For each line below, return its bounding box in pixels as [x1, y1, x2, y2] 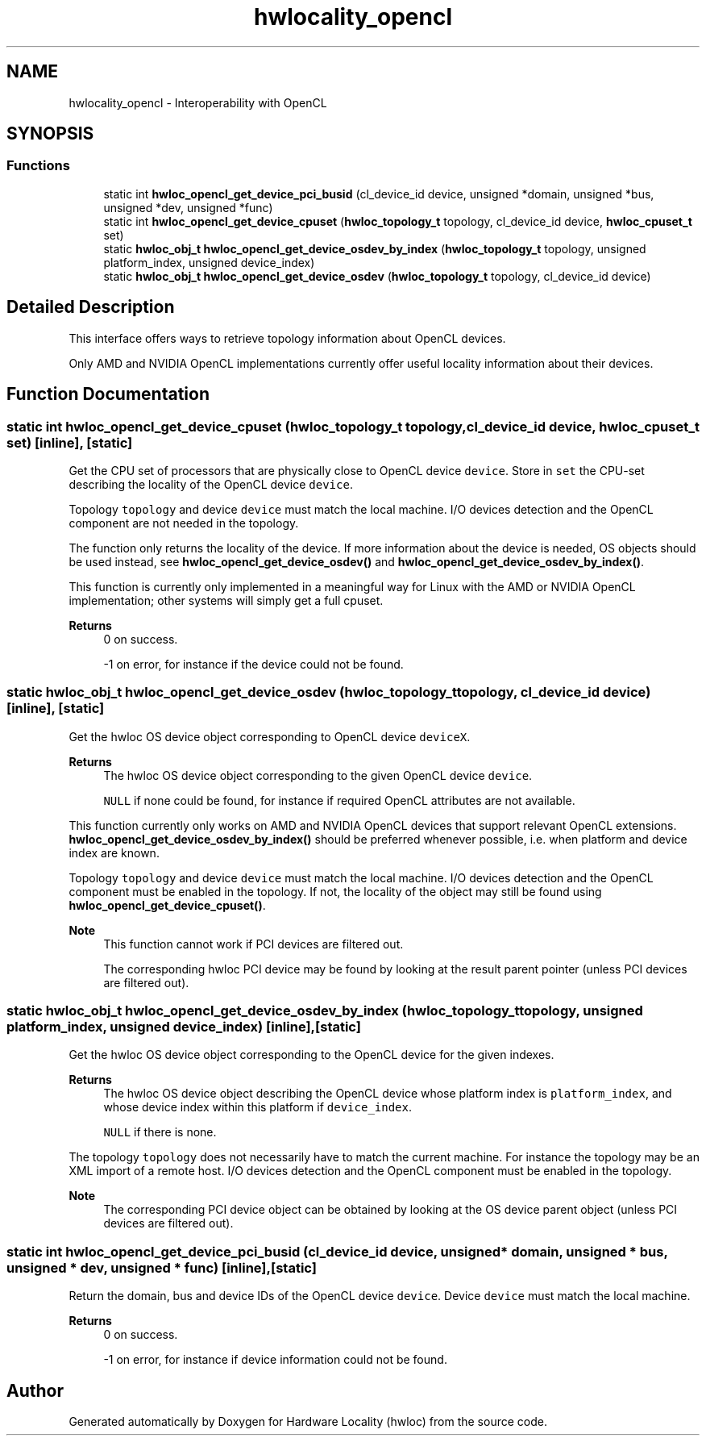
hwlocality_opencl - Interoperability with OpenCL [69, 95, 327, 110]
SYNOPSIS [6, 123, 94, 144]
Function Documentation [6, 384, 210, 405]
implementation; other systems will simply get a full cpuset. [69, 593, 384, 607]
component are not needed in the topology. [69, 515, 299, 530]
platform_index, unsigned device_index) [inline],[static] [6, 1019, 361, 1035]
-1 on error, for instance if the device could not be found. [103, 656, 404, 671]
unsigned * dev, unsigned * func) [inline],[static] [6, 1259, 317, 1276]
